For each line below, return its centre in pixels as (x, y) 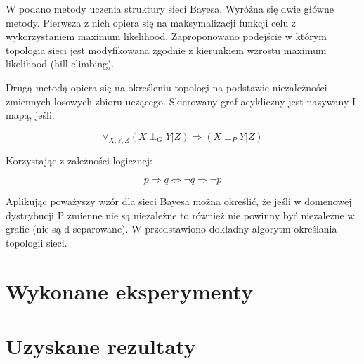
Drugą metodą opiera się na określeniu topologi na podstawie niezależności (167, 87)
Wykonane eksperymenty (130, 291)
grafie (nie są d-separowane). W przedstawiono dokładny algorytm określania (171, 229)
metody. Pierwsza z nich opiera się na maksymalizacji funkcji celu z (151, 22)
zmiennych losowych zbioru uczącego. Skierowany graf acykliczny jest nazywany (177, 101)
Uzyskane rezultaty (101, 346)
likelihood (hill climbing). (60, 64)
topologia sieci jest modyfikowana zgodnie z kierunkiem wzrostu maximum (166, 50)
